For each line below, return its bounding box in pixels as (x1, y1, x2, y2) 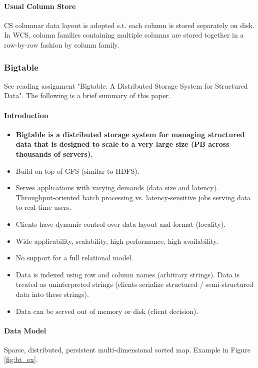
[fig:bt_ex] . (4, 354, 38, 364)
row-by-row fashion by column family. (4, 39, 119, 50)
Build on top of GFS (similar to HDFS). (15, 165, 139, 176)
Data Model (4, 325, 46, 335)
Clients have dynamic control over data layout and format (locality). (15, 218, 226, 229)
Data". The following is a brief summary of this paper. (4, 90, 170, 101)
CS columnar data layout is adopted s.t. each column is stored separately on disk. (4, 20, 254, 30)
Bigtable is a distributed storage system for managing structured (15, 129, 245, 139)
